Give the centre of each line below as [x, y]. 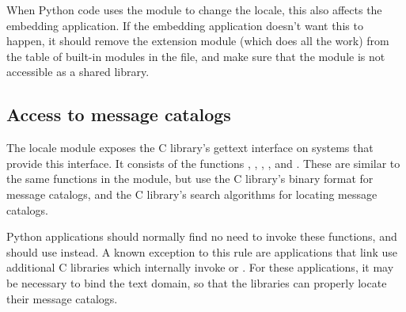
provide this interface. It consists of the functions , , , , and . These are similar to [203, 163]
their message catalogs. [62, 298]
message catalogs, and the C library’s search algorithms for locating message [192, 194]
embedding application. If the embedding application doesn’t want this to [185, 25]
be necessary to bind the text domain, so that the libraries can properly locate [197, 282]
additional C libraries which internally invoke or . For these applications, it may [200, 267]
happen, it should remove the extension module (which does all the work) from [198, 41]
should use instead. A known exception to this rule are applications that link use [202, 251]
